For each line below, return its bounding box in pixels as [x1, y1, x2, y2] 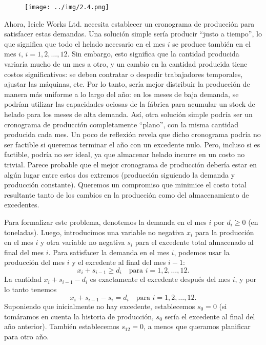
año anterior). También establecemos [4, 321, 119, 332]
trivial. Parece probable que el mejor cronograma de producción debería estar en [4, 159, 257, 169]
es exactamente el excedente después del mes [90, 274, 231, 284]
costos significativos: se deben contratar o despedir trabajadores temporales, [4, 68, 243, 79]
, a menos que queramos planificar [144, 321, 251, 332]
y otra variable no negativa [40, 237, 125, 247]
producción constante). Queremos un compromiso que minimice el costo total [4, 179, 247, 190]
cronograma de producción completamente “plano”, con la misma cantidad [4, 119, 239, 129]
